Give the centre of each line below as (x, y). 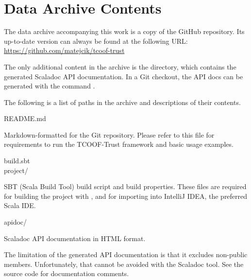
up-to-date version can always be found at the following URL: (96, 41)
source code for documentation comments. (67, 273)
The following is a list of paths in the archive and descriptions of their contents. (122, 102)
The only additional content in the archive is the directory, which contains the (120, 66)
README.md (25, 118)
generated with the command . (50, 86)
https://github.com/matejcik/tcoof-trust (64, 50)
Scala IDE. (20, 205)
